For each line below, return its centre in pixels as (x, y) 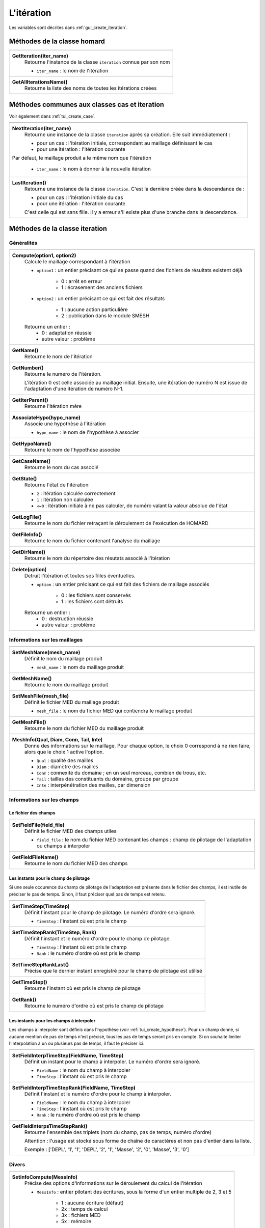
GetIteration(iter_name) (40, 56)
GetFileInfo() (27, 534)
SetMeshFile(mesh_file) (40, 696)
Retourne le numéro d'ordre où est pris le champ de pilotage (94, 1006)
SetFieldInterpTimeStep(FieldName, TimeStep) (68, 1056)
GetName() (25, 350)
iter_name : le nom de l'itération (72, 71)
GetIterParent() (30, 400)
